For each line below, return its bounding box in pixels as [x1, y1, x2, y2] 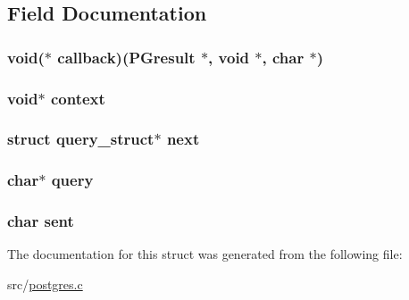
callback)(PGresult [57, 46, 196, 68]
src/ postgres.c [7, 274, 83, 293]
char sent [7, 210, 74, 232]
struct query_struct [7, 128, 154, 150]
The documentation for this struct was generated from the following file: [7, 245, 403, 263]
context [50, 87, 105, 109]
